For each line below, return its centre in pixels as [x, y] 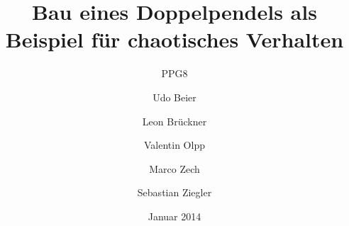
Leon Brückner [174, 121]
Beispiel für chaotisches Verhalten [174, 39]
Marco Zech [174, 168]
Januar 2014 [174, 216]
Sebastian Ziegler [174, 192]
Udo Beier [174, 97]
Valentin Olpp [174, 145]
